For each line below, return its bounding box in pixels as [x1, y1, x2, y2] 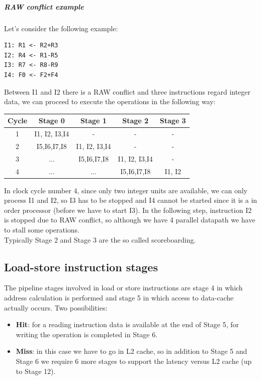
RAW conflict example [4, 1, 84, 12]
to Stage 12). [16, 365, 56, 376]
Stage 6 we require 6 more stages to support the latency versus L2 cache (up [16, 356, 252, 366]
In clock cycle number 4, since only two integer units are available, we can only [4, 185, 247, 195]
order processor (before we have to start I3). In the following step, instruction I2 [4, 204, 252, 215]
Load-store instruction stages [4, 259, 158, 274]
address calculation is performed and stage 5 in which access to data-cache [4, 292, 234, 303]
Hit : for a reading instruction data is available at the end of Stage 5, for [16, 319, 239, 330]
